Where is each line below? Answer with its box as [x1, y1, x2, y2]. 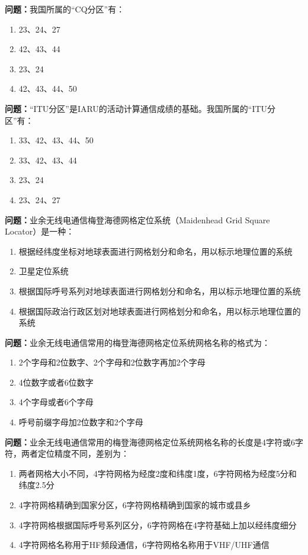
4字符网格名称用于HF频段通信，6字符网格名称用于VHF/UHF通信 [18, 538, 269, 551]
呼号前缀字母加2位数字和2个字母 [18, 416, 143, 428]
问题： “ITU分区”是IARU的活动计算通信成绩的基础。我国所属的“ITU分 [5, 102, 276, 114]
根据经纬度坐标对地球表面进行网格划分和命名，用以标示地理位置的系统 [18, 245, 293, 257]
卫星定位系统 [18, 265, 69, 277]
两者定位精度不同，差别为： [21, 447, 129, 460]
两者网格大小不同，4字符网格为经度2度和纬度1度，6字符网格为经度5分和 [18, 467, 297, 479]
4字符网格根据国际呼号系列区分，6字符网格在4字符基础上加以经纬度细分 [18, 518, 297, 531]
